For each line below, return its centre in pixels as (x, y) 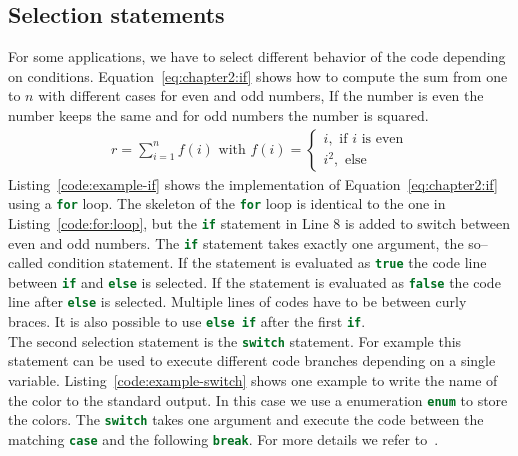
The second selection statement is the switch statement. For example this (235, 340)
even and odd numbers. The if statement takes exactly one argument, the (236, 242)
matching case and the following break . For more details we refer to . (223, 438)
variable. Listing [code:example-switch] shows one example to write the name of (253, 380)
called (25, 262)
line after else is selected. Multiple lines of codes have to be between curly (237, 301)
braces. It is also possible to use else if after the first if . (187, 321)
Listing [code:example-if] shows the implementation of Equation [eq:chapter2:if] (253, 183)
